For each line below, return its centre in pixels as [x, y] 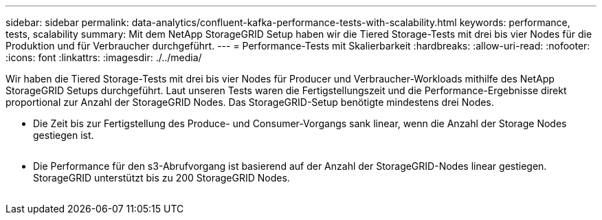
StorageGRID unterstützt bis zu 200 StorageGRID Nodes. [161, 178]
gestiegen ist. [64, 135]
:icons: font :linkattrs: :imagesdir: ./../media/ [104, 57]
